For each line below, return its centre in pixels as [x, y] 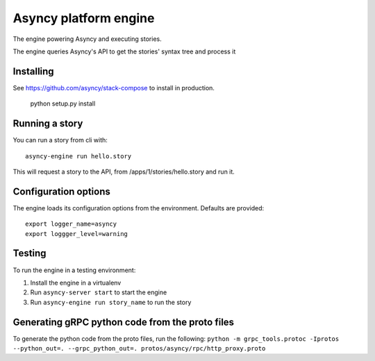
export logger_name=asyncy [71, 224]
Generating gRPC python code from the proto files [124, 322]
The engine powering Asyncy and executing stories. [87, 39]
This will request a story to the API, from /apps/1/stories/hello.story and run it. [124, 171]
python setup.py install [63, 103]
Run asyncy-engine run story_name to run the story [111, 302]
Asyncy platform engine [84, 18]
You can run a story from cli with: [60, 140]
